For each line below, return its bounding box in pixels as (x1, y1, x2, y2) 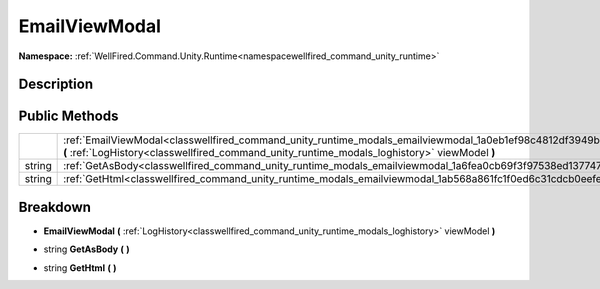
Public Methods (18, 108, 119, 125)
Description (18, 76, 94, 93)
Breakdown (18, 198, 92, 215)
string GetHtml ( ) (43, 261, 117, 274)
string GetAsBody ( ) (43, 243, 130, 255)
